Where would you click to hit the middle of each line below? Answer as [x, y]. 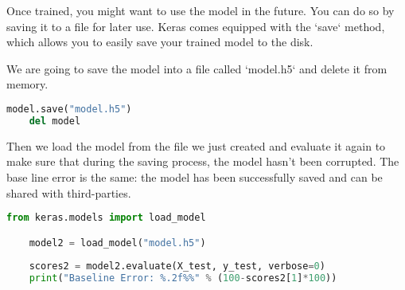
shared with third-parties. [69, 192]
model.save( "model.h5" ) [69, 109]
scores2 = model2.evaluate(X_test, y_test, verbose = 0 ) [177, 266]
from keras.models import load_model [106, 218]
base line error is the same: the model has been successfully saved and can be [195, 176]
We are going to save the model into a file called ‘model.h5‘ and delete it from [197, 68]
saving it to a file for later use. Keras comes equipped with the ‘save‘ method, [196, 26]
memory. [27, 84]
